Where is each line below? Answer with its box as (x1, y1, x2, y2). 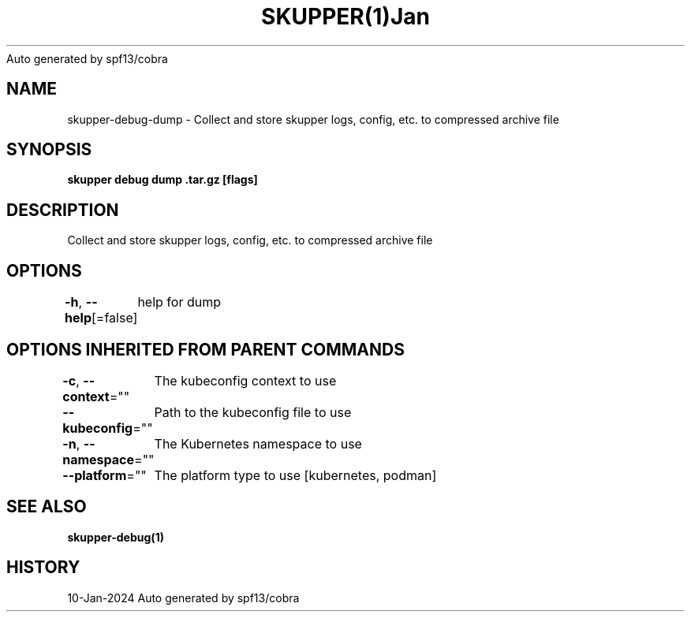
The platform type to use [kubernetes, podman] (154, 467, 437, 483)
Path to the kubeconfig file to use (154, 404, 352, 420)
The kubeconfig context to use (154, 372, 337, 389)
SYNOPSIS (6, 140, 92, 160)
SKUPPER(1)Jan (261, 3, 430, 30)
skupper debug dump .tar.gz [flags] (67, 173, 258, 187)
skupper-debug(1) (67, 530, 164, 544)
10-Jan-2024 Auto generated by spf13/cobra (67, 590, 300, 605)
